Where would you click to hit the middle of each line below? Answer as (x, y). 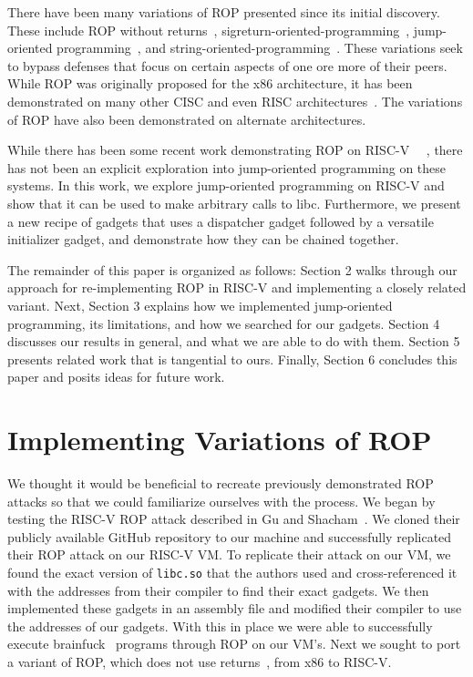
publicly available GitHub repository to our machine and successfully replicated (230, 536)
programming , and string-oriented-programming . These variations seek (260, 48)
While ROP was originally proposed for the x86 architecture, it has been (210, 83)
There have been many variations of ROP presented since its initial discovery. (224, 12)
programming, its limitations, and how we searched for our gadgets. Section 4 (224, 323)
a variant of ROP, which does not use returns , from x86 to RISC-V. (200, 662)
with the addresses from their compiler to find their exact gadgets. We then (218, 590)
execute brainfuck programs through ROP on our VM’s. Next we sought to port (234, 644)
